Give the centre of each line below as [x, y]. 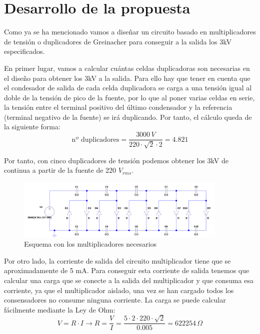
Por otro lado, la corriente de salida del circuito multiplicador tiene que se [117, 260]
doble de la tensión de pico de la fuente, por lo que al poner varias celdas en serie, [129, 97]
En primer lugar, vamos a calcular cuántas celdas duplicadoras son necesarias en [127, 68]
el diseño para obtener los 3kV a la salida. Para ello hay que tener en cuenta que [127, 78]
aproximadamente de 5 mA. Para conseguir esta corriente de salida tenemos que [127, 270]
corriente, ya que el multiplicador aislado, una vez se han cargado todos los [119, 290]
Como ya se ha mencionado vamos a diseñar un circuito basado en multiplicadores [130, 32]
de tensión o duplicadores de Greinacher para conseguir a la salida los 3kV [118, 41]
